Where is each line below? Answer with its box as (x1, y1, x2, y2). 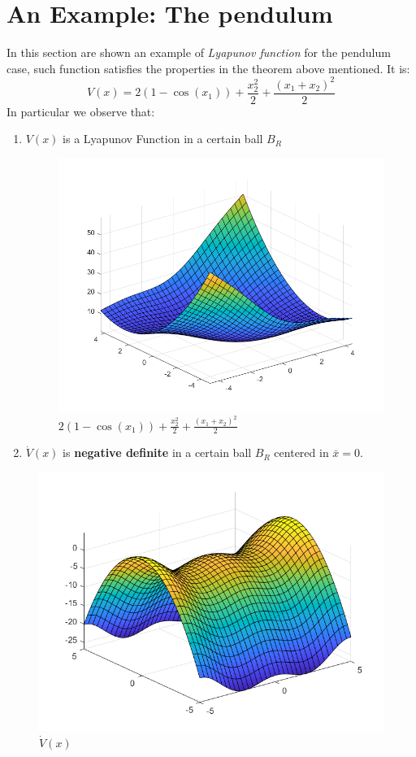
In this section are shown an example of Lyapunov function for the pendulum (6, 44, 391, 61)
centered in (274, 444, 329, 461)
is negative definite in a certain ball (63, 444, 252, 461)
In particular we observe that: (6, 102, 155, 120)
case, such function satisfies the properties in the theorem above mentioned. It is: (6, 59, 410, 76)
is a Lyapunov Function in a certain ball (63, 130, 263, 147)
